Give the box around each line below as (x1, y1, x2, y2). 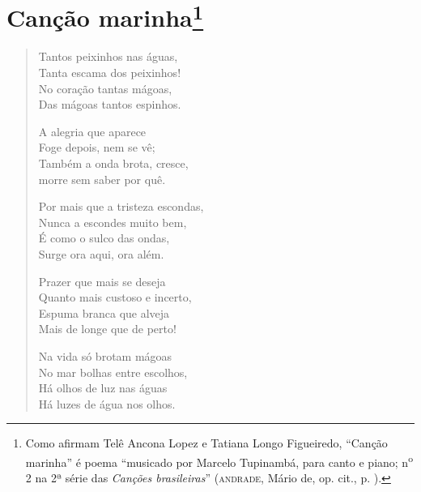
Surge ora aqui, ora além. (38, 245, 164, 262)
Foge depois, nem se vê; (38, 139, 155, 156)
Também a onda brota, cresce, (38, 155, 189, 172)
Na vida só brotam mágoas (38, 347, 172, 364)
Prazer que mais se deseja (38, 272, 166, 289)
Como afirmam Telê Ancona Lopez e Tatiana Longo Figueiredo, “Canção (25, 434, 388, 451)
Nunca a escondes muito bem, (38, 213, 187, 230)
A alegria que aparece (38, 122, 147, 139)
